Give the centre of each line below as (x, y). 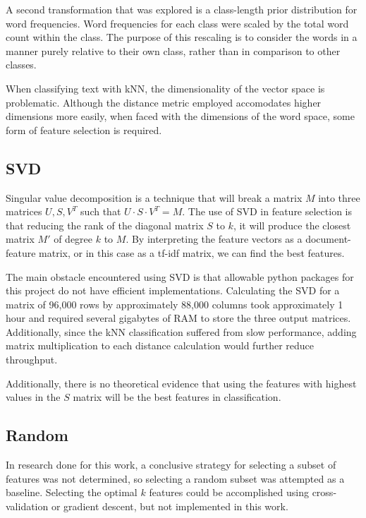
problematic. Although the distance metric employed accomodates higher (164, 102)
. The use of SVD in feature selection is (267, 211)
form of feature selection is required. (84, 129)
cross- (324, 492)
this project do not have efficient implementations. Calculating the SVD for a (173, 290)
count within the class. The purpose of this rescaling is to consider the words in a (182, 37)
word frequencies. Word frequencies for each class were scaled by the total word (177, 23)
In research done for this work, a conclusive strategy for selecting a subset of (171, 465)
